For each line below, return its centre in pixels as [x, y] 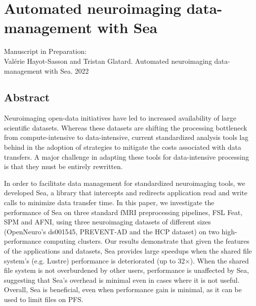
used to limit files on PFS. [44, 299]
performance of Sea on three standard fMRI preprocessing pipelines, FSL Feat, [123, 212]
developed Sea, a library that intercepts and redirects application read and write [126, 193]
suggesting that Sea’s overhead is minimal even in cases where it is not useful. [122, 280]
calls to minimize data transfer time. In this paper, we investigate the [109, 202]
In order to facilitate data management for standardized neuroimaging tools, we [125, 183]
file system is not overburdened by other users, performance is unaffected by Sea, [127, 270]
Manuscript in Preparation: [45, 51]
